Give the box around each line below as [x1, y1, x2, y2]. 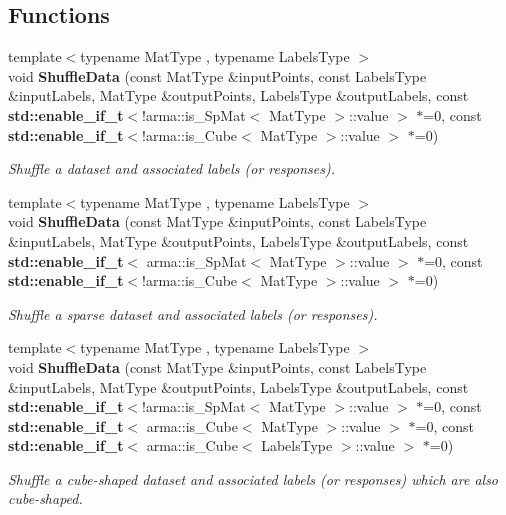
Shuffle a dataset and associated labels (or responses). [8, 158, 336, 179]
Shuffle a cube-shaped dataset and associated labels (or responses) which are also [8, 468, 499, 489]
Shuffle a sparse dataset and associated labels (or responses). [8, 303, 378, 324]
